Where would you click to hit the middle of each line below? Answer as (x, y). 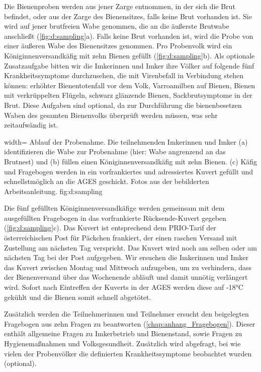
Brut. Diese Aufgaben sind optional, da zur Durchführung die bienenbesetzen (123, 105)
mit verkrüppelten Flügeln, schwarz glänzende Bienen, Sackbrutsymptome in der (128, 95)
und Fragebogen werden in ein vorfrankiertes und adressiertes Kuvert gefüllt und (129, 171)
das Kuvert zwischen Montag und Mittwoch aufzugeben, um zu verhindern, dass (128, 267)
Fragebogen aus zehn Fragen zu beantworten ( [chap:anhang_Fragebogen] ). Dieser (130, 323)
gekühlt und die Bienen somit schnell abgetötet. (78, 297)
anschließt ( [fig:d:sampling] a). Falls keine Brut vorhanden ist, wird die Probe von (129, 36)
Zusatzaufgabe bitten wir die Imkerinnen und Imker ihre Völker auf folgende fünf (129, 65)
